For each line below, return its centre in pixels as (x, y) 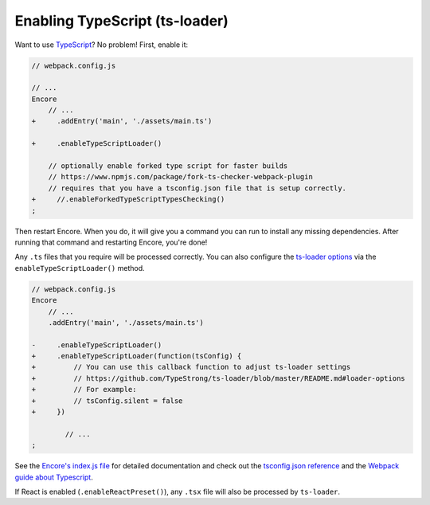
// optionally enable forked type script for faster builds (168, 166)
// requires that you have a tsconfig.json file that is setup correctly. (197, 188)
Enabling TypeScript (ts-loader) (121, 21)
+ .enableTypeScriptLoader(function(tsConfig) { (137, 356)
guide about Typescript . (54, 477)
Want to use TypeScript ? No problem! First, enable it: (102, 45)
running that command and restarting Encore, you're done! (111, 242)
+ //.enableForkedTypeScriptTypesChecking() (128, 200)
